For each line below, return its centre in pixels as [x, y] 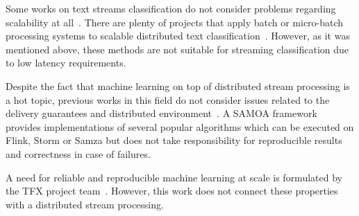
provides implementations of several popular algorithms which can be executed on [180, 126]
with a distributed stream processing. [85, 204]
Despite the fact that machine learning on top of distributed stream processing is [178, 85]
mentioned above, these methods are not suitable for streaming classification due [177, 49]
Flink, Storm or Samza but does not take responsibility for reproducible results [174, 140]
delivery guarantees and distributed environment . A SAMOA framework [161, 113]
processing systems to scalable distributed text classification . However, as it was [178, 36]
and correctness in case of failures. [78, 153]
